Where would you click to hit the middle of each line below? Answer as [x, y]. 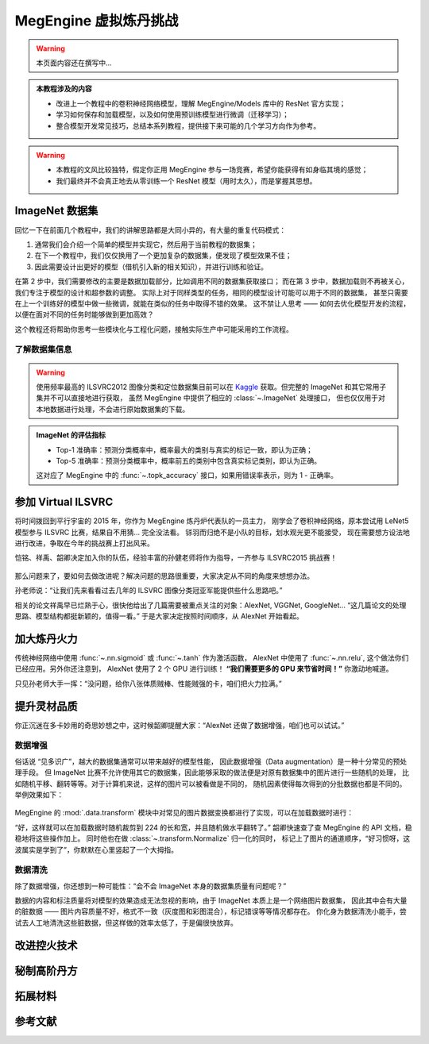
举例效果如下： [39, 795]
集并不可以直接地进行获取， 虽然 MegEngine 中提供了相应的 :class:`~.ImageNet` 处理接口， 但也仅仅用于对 [211, 398]
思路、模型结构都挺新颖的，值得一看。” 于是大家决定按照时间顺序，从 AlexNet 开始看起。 [159, 616]
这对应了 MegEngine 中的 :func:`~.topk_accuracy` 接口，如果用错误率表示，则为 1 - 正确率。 [187, 476]
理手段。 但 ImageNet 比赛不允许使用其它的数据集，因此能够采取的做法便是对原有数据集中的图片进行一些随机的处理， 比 [212, 772]
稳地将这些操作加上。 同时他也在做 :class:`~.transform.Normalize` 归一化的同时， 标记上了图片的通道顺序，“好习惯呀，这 [213, 838]
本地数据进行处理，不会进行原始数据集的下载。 [113, 409]
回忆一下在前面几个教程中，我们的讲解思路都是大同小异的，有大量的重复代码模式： [150, 229]
